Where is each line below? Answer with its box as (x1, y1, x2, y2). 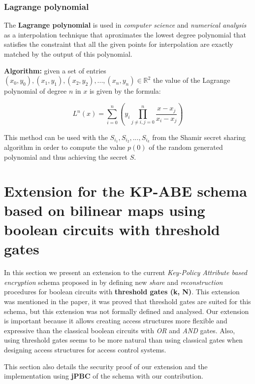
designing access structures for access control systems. (4, 344, 166, 354)
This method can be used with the (4, 132, 108, 142)
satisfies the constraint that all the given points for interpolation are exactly (4, 39, 233, 49)
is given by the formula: (89, 86, 161, 96)
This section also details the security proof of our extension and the (4, 361, 208, 371)
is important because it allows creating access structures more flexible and (4, 315, 227, 326)
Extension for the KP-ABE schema (4, 180, 247, 201)
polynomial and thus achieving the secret (4, 151, 128, 162)
